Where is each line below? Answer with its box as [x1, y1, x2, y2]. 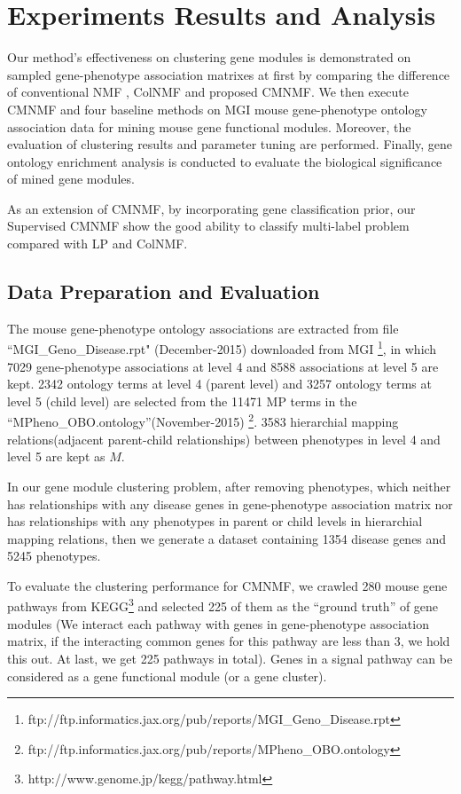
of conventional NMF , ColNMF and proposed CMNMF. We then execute [7, 83, 409, 101]
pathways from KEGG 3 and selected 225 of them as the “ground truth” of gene [7, 594, 439, 616]
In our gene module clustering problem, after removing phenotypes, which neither [7, 476, 451, 495]
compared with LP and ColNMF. [7, 234, 188, 253]
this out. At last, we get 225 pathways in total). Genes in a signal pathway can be [7, 649, 453, 667]
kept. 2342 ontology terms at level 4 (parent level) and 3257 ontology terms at [7, 374, 432, 393]
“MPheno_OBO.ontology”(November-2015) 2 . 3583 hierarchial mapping [7, 410, 399, 431]
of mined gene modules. [7, 169, 135, 188]
